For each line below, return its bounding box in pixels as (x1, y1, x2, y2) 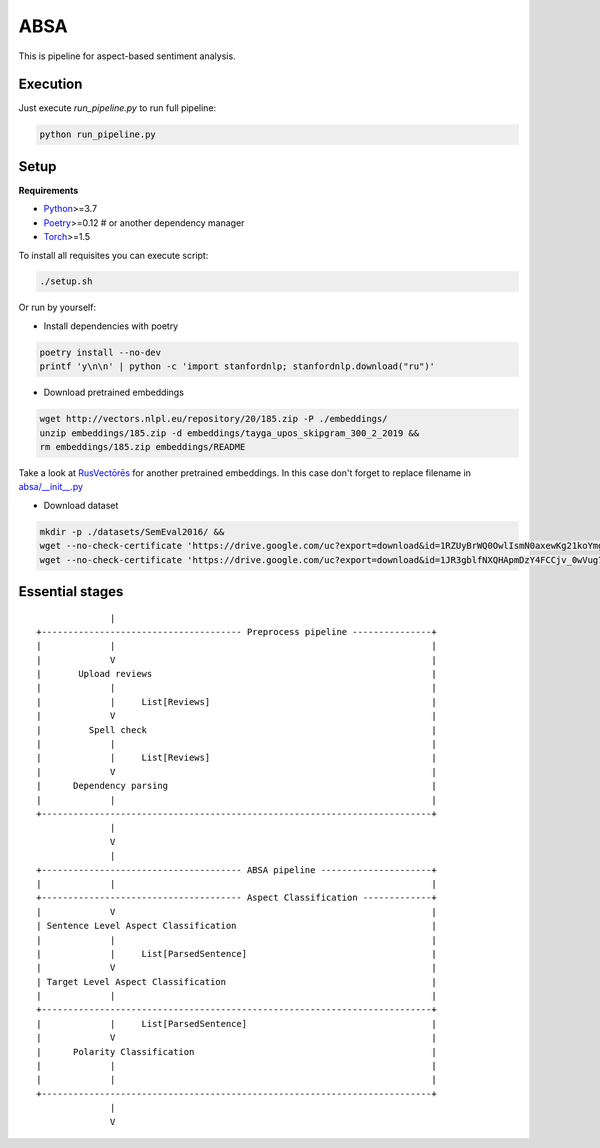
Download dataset (43, 499, 119, 511)
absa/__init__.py (18, 481, 84, 493)
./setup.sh (39, 276, 93, 287)
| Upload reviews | (36, 668, 437, 680)
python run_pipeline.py (39, 129, 157, 140)
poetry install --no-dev (39, 346, 162, 358)
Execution (18, 76, 83, 93)
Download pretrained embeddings (43, 386, 185, 399)
